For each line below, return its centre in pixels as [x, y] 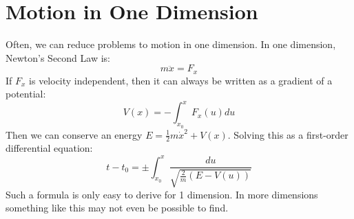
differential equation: [49, 148]
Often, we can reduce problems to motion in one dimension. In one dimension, [171, 44]
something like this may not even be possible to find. [117, 208]
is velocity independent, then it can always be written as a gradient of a [181, 80]
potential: [26, 94]
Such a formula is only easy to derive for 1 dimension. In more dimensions [162, 194]
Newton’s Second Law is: [58, 57]
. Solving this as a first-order [288, 134]
